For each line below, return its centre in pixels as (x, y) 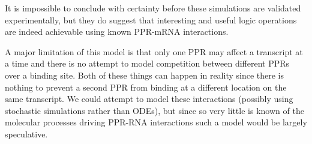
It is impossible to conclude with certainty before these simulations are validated (153, 8)
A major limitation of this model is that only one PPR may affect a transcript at (154, 51)
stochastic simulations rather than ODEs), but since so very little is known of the (154, 110)
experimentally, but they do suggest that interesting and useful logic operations (151, 19)
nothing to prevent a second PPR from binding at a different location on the (146, 87)
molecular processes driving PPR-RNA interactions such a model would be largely (156, 122)
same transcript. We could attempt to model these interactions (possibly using (149, 99)
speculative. (26, 133)
